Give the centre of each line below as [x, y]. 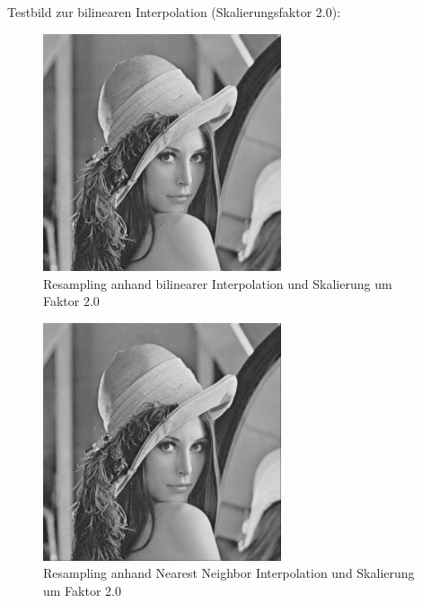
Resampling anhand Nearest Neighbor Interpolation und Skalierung [229, 573]
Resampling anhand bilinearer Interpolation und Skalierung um [218, 283]
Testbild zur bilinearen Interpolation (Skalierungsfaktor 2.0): [174, 12]
